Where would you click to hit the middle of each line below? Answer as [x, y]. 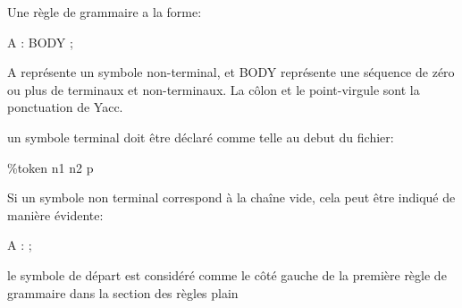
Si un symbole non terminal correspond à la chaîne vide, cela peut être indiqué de [231, 197]
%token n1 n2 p [50, 167]
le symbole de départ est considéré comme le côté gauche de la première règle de [227, 274]
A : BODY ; [40, 42]
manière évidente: [55, 214]
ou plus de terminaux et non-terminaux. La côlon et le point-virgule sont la [214, 89]
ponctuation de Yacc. [65, 107]
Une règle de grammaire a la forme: [105, 12]
